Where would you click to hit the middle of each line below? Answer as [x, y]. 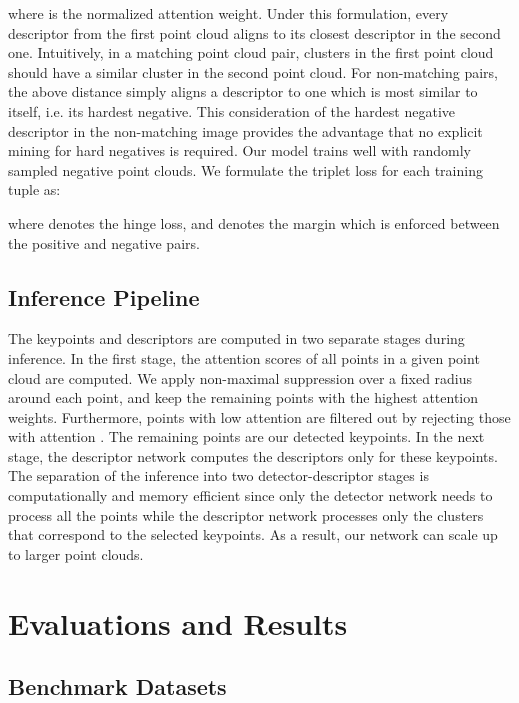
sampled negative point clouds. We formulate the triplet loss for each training [245, 169]
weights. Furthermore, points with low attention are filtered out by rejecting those [259, 416]
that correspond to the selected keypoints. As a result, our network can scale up [253, 534]
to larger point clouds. [76, 553]
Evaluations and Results [178, 622]
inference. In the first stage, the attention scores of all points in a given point [244, 357]
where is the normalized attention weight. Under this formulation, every [228, 13]
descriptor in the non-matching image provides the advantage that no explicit [245, 130]
